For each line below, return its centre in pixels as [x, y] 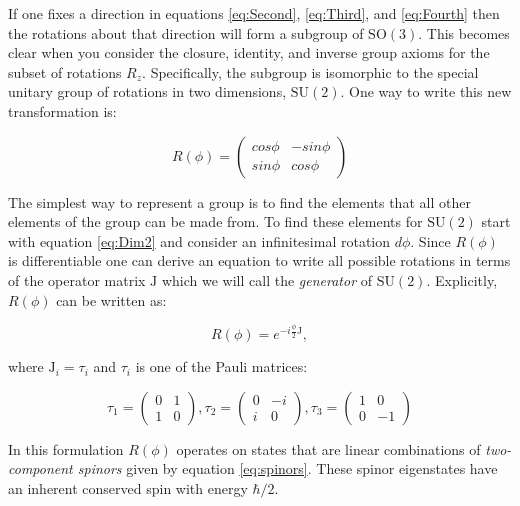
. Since [430, 240]
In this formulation [66, 448]
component [40, 468]
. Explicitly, [462, 279]
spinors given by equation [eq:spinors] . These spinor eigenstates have [287, 468]
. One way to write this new [426, 91]
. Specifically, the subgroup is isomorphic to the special [310, 71]
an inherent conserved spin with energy [128, 488]
